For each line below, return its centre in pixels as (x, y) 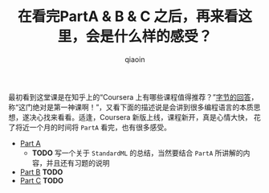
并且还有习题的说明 (78, 162)
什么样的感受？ (163, 37)
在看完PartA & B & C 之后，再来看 (128, 16)
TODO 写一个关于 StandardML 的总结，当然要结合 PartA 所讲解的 (137, 153)
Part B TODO (41, 172)
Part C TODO (42, 180)
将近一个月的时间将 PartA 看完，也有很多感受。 (93, 127)
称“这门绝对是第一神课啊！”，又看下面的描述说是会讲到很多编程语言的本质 (131, 107)
